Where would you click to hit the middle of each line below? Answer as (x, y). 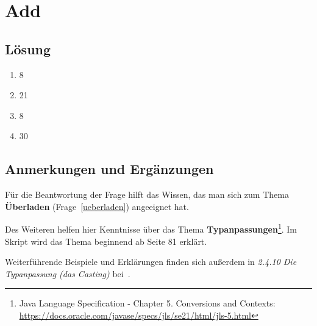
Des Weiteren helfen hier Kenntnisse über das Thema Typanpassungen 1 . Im (151, 228)
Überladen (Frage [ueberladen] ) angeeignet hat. (97, 206)
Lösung (28, 49)
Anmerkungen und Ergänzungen (109, 169)
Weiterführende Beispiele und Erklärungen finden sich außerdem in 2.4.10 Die (151, 262)
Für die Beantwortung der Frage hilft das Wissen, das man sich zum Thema (147, 194)
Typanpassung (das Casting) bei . (68, 273)
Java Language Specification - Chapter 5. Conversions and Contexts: (147, 303)
